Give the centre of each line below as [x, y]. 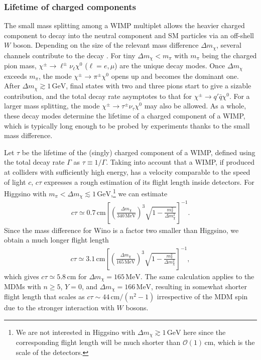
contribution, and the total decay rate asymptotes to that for [98, 96]
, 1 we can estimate [139, 193]
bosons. [137, 308]
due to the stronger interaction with [59, 308]
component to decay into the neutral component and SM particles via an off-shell [129, 35]
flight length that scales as [44, 296]
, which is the [234, 342]
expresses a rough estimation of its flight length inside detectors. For [149, 182]
